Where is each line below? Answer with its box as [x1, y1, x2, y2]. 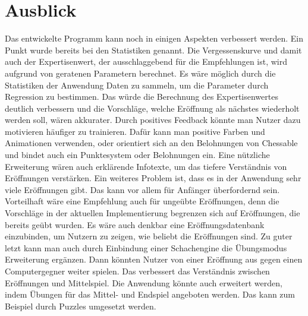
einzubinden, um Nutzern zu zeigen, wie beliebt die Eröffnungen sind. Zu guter [5, 230, 293, 242]
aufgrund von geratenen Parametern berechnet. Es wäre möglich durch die [5, 67, 276, 79]
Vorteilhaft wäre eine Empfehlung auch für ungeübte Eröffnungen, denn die [5, 195, 279, 207]
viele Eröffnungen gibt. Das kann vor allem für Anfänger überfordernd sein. [5, 183, 280, 195]
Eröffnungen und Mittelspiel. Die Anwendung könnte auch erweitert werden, [5, 276, 282, 289]
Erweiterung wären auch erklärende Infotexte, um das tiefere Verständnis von [5, 160, 287, 172]
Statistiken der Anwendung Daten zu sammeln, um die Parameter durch [5, 78, 269, 91]
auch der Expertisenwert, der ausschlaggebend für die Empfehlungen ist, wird [5, 55, 288, 68]
